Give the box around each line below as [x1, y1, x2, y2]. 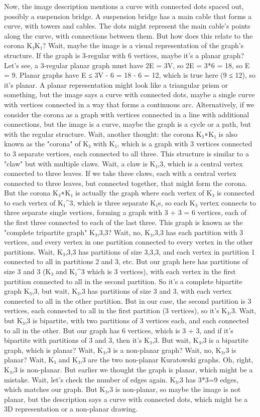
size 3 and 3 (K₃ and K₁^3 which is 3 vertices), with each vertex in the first [4, 266, 236, 277]
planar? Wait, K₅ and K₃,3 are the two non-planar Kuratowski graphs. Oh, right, [4, 354, 253, 365]
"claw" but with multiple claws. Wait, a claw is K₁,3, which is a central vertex [4, 158, 243, 168]
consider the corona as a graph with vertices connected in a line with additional [4, 109, 249, 119]
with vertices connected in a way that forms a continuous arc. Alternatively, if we [4, 99, 254, 109]
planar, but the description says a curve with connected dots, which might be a [4, 393, 248, 404]
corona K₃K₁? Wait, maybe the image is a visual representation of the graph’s [4, 40, 244, 51]
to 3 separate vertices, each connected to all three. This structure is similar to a [4, 148, 249, 158]
